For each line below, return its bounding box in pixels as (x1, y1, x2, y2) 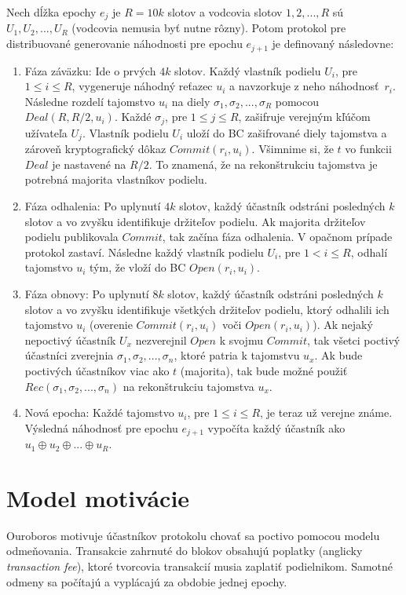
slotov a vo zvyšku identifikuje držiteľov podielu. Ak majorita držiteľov (24, 213, 366, 229)
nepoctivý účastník (24, 331, 116, 348)
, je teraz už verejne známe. (260, 404, 393, 421)
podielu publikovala (24, 228, 119, 245)
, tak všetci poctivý (306, 331, 401, 348)
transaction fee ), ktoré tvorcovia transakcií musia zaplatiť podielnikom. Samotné (6, 558, 393, 575)
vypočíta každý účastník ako (207, 419, 346, 436)
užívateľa (24, 124, 68, 141)
